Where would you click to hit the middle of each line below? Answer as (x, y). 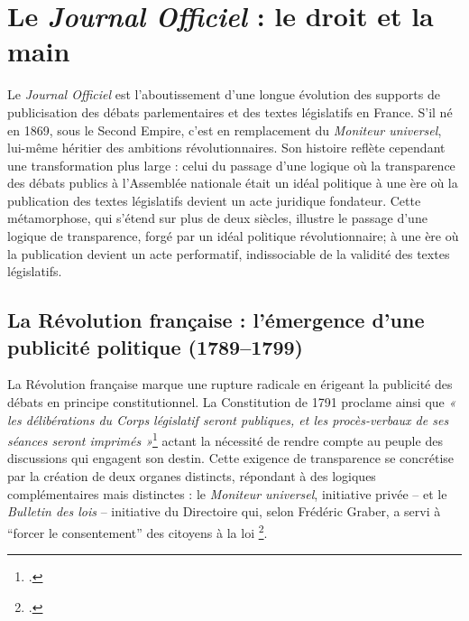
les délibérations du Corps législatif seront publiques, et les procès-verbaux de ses (228, 419)
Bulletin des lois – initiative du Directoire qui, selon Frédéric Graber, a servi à (224, 511)
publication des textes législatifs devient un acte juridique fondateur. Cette (214, 200)
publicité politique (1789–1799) (155, 346)
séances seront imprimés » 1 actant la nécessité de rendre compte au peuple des (225, 439)
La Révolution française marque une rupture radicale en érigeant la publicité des (230, 384)
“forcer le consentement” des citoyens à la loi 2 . (138, 531)
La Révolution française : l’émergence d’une (216, 320)
